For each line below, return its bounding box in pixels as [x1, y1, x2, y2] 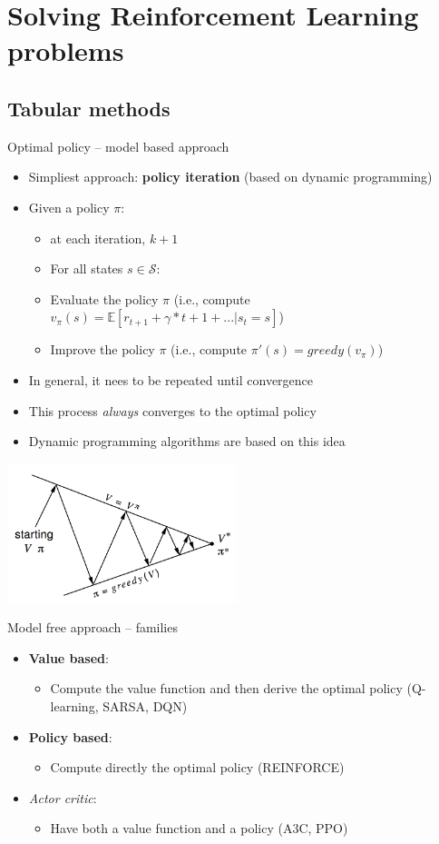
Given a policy [28, 197, 110, 216]
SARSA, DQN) [102, 696, 188, 715]
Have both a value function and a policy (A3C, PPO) [50, 819, 348, 838]
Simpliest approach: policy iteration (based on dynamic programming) [28, 167, 433, 186]
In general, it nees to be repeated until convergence [28, 370, 314, 389]
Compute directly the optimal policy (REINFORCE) [50, 758, 345, 777]
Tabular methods [7, 94, 171, 122]
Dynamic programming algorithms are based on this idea [28, 432, 346, 451]
